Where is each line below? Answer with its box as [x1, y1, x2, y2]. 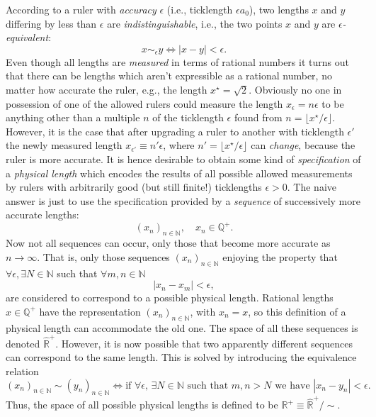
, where [163, 138, 195, 152]
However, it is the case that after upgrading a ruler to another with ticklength [6, 123, 344, 138]
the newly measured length [6, 138, 123, 152]
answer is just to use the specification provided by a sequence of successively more [6, 193, 360, 208]
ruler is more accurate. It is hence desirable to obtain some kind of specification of [6, 151, 361, 166]
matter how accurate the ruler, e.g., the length [6, 82, 207, 96]
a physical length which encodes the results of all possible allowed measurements [6, 165, 353, 180]
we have [275, 380, 310, 391]
